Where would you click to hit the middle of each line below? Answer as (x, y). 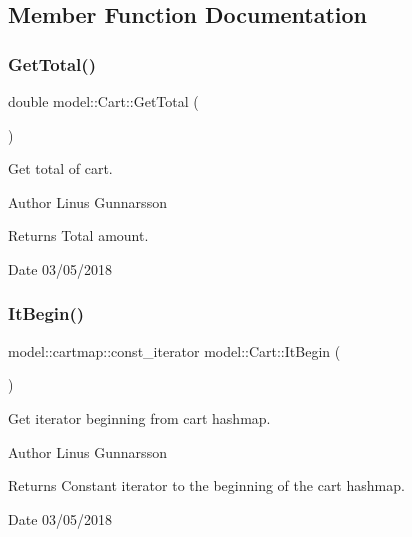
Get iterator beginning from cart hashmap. (139, 417)
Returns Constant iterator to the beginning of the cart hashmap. (206, 485)
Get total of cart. (60, 168)
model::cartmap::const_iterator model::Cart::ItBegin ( (174, 350)
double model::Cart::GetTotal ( (103, 101)
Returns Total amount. (78, 235)
